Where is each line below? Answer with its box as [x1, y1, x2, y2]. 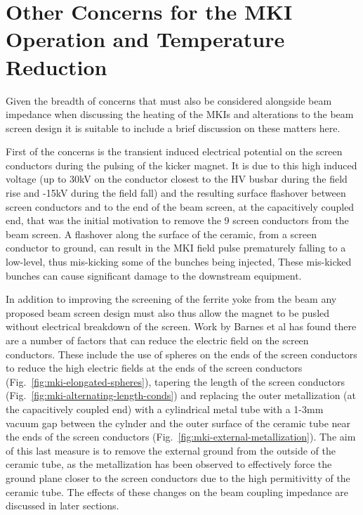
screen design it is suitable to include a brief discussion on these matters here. [6, 120, 341, 135]
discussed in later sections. [6, 498, 119, 513]
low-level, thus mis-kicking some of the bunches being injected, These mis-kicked [6, 254, 352, 269]
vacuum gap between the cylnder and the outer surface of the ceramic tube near [6, 415, 351, 430]
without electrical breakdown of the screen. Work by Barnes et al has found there [6, 319, 357, 334]
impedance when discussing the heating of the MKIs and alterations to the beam [6, 107, 354, 122]
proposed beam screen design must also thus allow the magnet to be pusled [6, 305, 330, 320]
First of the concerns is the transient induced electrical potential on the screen [6, 144, 343, 159]
